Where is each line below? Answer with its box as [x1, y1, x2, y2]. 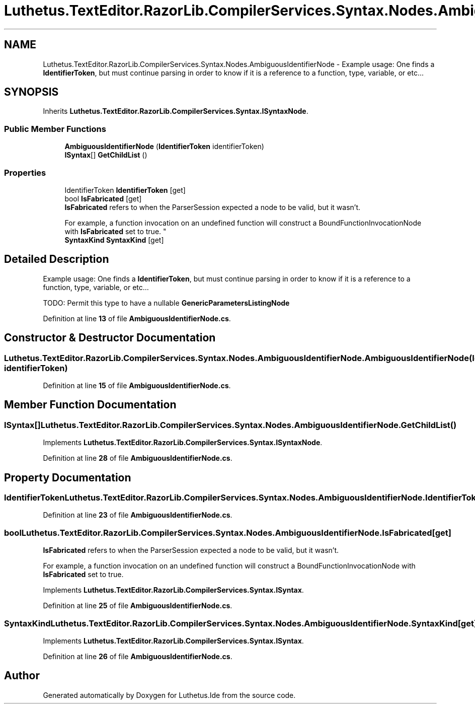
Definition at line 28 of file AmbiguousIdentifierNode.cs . [43, 454, 232, 463]
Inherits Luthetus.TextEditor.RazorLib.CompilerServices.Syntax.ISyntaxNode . [43, 107, 308, 116]
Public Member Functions [4, 123, 106, 134]
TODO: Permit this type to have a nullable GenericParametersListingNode [43, 298, 290, 307]
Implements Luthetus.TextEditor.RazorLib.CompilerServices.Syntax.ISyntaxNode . [43, 438, 323, 447]
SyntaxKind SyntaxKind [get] [64, 235, 164, 244]
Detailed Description [4, 253, 109, 266]
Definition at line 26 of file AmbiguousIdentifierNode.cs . [43, 652, 232, 661]
